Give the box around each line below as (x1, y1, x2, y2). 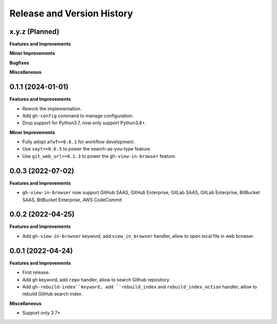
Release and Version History (9, 8, 133, 19)
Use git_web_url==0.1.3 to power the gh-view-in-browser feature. (22, 153, 176, 159)
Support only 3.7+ (22, 310, 61, 316)
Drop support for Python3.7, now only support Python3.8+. (22, 120, 146, 126)
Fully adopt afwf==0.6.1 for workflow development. (22, 139, 135, 145)
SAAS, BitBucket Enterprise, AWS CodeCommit (22, 197, 122, 203)
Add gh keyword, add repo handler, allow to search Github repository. (22, 276, 171, 282)
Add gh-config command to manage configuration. (22, 112, 133, 119)
